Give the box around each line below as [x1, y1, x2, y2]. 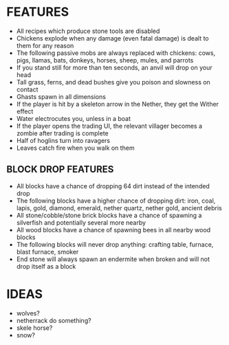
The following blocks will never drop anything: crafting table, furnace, [16, 240, 214, 248]
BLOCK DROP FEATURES [6, 164, 114, 175]
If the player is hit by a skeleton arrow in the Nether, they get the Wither [16, 100, 219, 108]
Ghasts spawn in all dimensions [16, 92, 106, 100]
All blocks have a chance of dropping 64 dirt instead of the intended [16, 181, 210, 190]
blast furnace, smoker [16, 247, 79, 256]
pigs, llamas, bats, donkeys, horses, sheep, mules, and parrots [16, 56, 194, 64]
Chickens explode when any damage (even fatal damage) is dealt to [16, 34, 209, 42]
